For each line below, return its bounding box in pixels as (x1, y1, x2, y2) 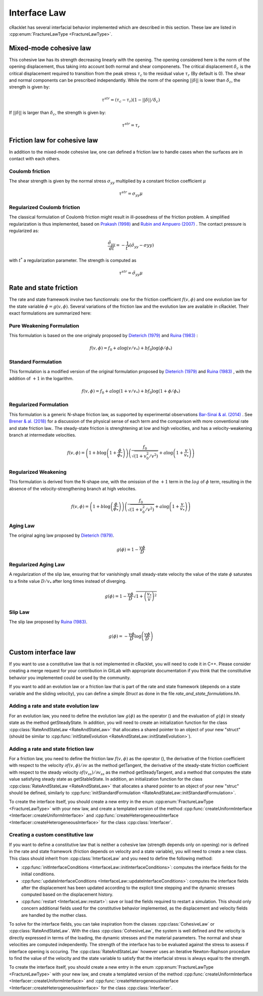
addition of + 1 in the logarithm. (9, 375, 74, 381)
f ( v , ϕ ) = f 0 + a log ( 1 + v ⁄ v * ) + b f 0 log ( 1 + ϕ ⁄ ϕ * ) (81, 388, 180, 395)
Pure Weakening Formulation (9, 322, 79, 329)
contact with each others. (9, 155, 60, 161)
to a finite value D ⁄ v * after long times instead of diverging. (9, 578, 127, 585)
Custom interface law (9, 648, 76, 657)
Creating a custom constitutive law (9, 831, 94, 838)
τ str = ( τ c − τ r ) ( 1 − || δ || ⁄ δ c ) (101, 96, 160, 104)
